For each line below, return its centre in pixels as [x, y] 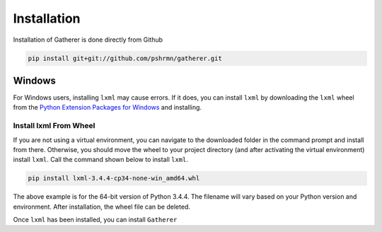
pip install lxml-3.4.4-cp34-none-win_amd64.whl [114, 178]
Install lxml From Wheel [54, 126]
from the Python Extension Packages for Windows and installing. [107, 108]
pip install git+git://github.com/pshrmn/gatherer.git [125, 58]
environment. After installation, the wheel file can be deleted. [102, 207]
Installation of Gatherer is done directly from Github [88, 40]
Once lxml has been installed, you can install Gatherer [95, 220]
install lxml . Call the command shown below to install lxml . [101, 160]
